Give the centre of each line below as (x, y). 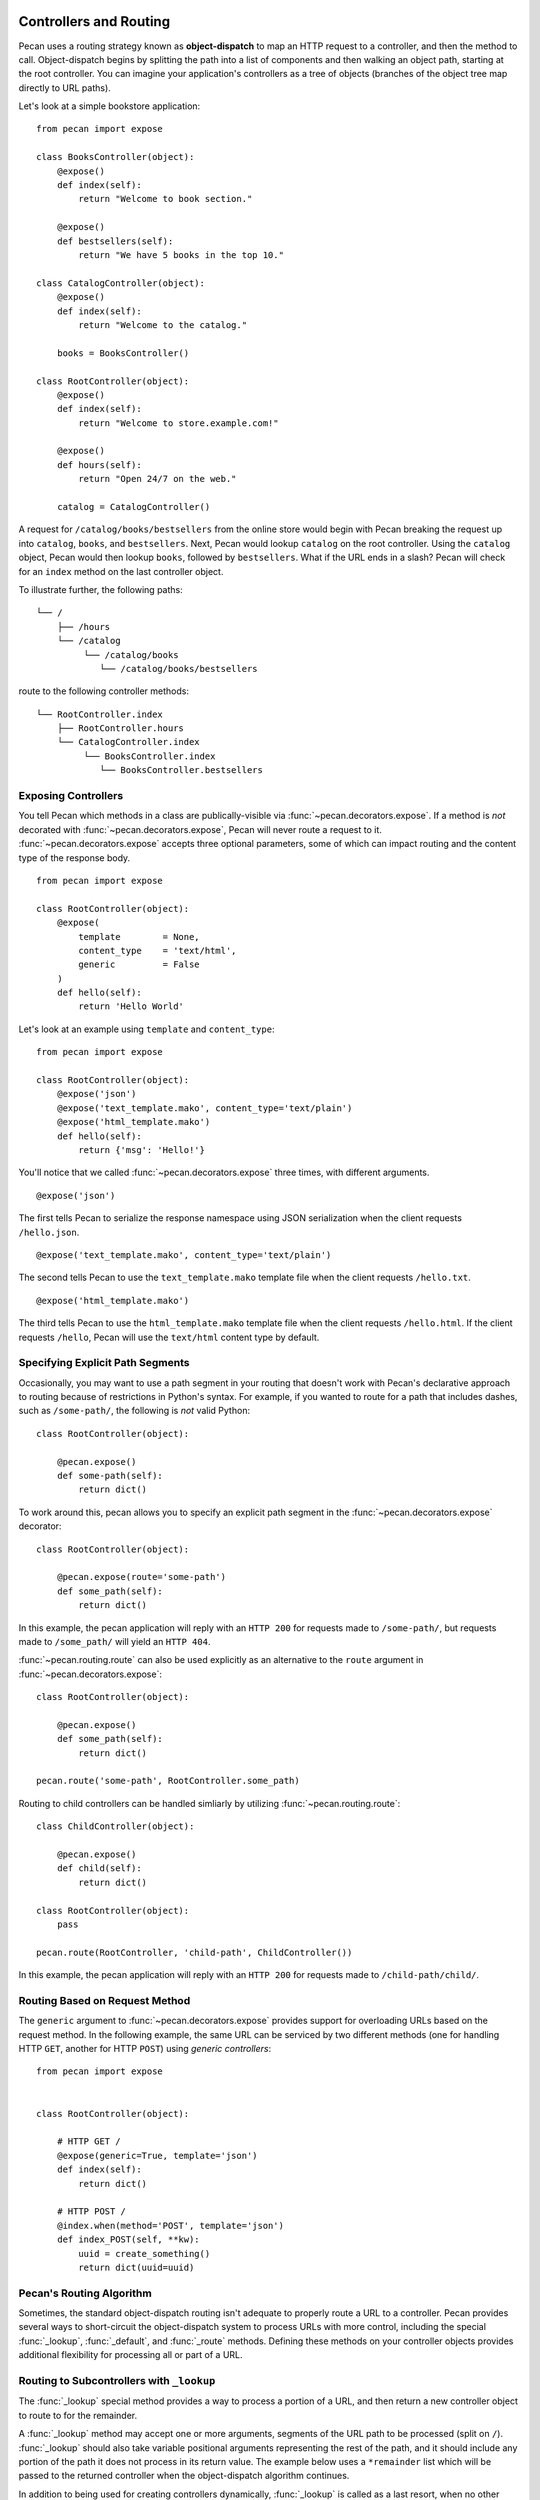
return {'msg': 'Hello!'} (141, 1150)
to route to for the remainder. (78, 2415)
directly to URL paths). (65, 87)
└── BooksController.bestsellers (181, 770)
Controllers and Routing (94, 21)
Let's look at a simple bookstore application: (109, 106)
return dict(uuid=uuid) (136, 2267)
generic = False (139, 964)
